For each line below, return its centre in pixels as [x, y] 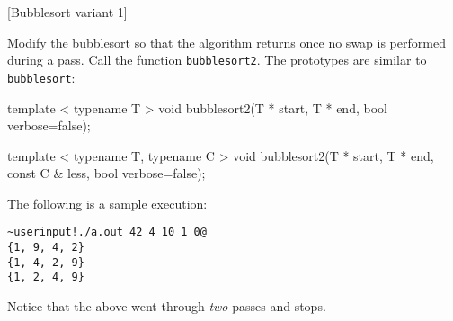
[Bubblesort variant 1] [67, 12]
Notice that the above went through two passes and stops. [167, 306]
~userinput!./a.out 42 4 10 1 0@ [107, 232]
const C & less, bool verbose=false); [107, 173]
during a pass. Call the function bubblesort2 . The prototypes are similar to [217, 60]
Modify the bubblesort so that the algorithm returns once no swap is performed [226, 42]
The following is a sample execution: [107, 203]
